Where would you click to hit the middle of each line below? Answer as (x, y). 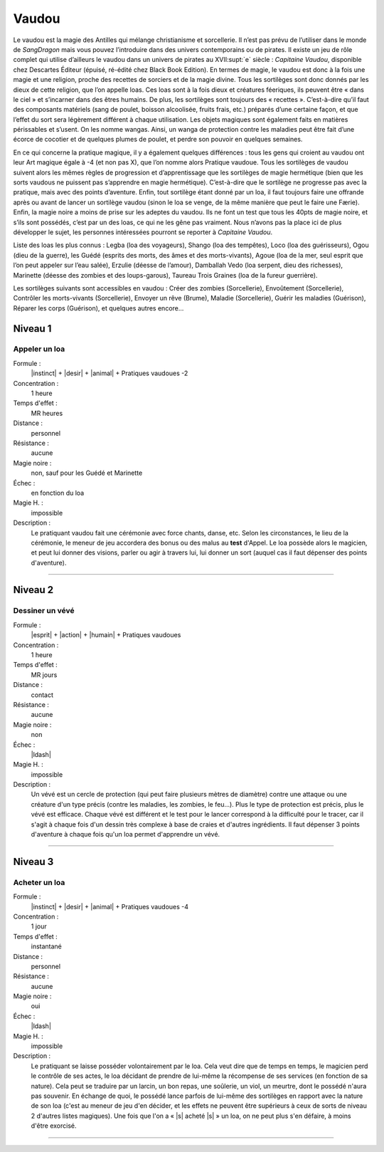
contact (42, 695)
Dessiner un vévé (44, 611)
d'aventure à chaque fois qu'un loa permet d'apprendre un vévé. (126, 834)
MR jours (44, 675)
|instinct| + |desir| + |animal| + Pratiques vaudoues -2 (110, 373)
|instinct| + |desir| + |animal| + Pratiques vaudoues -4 (110, 906)
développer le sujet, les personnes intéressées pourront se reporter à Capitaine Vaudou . (143, 232)
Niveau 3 (33, 862)
